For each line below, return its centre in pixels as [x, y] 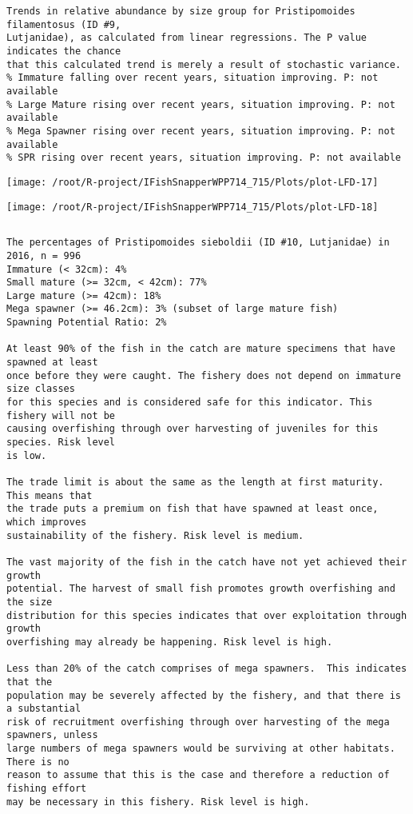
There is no [38, 762]
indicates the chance [64, 51]
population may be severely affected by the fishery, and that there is [204, 695]
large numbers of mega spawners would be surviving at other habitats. [201, 749]
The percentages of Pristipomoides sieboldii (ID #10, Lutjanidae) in [198, 243]
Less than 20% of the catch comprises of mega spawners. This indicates [207, 669]
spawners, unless [52, 735]
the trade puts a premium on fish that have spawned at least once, [193, 509]
